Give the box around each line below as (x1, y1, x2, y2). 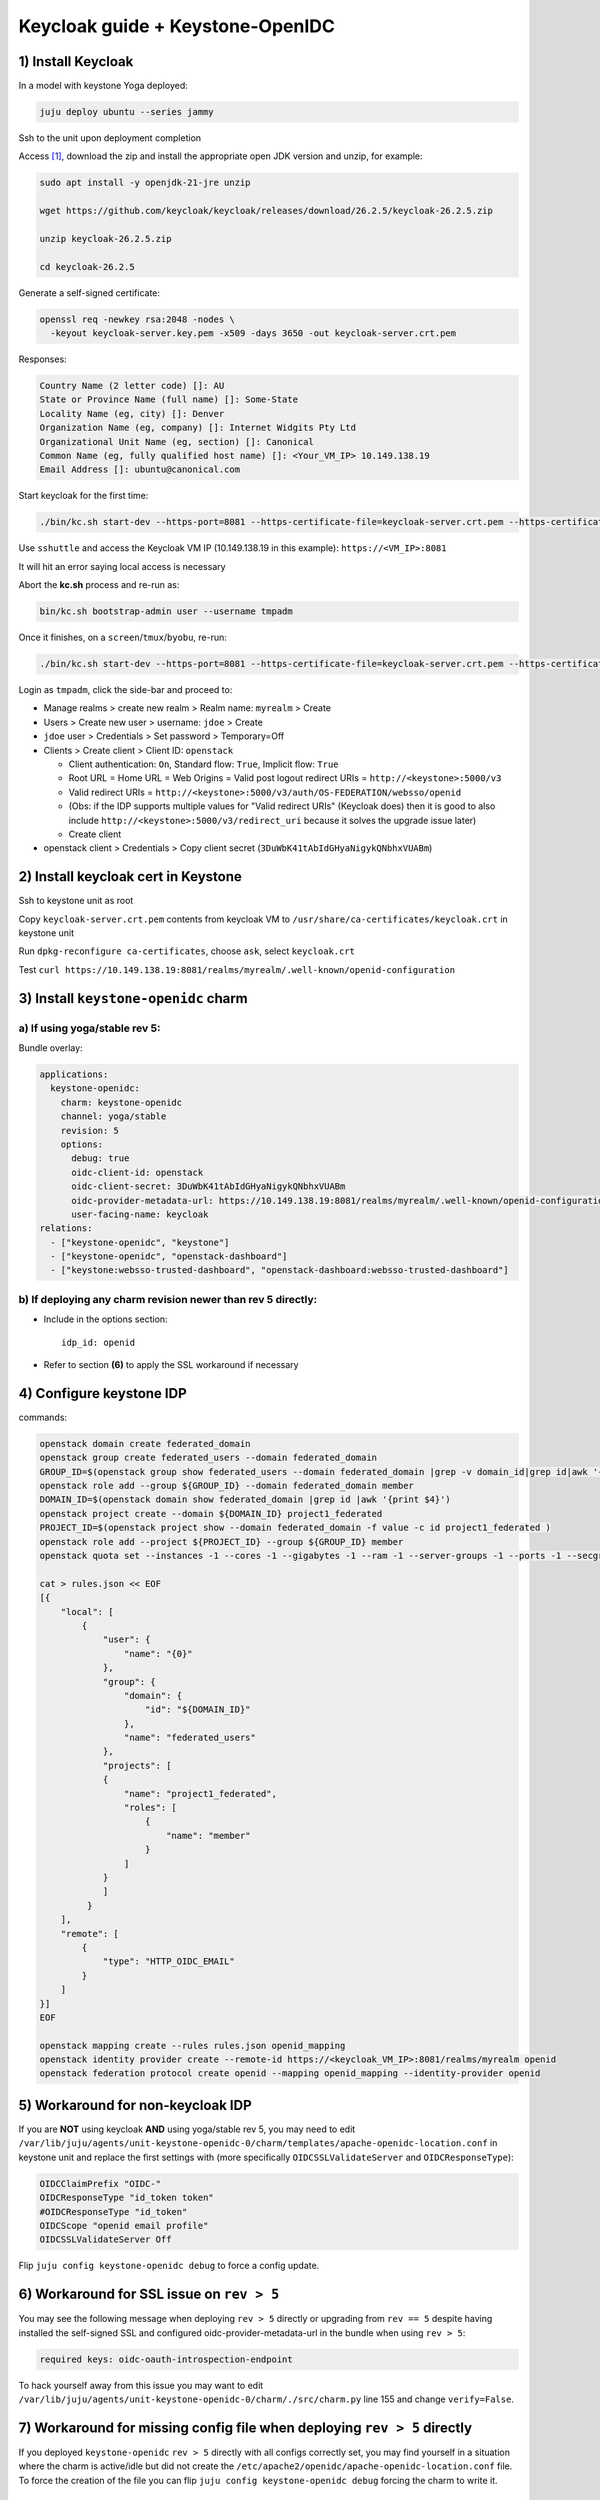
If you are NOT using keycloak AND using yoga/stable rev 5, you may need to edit (18, 2123, 356, 2135)
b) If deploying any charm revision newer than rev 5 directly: (18, 1292, 318, 1306)
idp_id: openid (61, 1336, 136, 1348)
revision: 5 (60, 1125, 120, 1136)
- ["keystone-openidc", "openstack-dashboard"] (50, 1251, 288, 1262)
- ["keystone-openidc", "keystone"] (50, 1236, 230, 1248)
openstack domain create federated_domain (39, 1438, 251, 1449)
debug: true (71, 1153, 130, 1164)
